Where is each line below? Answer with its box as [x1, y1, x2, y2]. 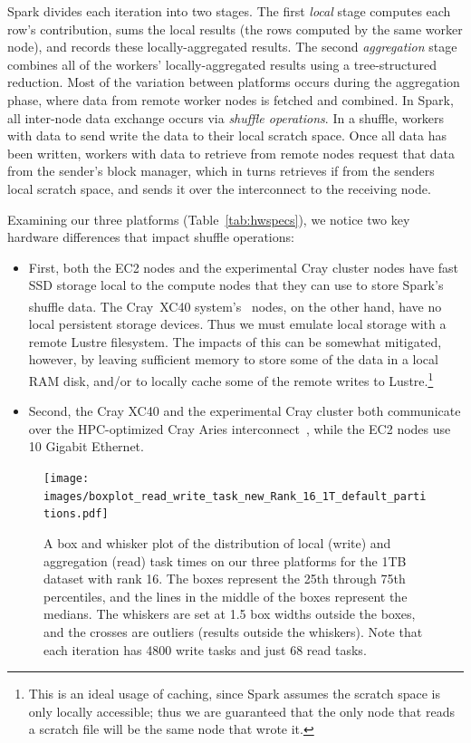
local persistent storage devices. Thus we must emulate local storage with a [28, 314, 447, 333]
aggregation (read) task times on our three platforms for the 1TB [43, 551, 407, 570]
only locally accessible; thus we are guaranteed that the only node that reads [28, 701, 455, 720]
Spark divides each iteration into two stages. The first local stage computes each [7, 2, 451, 20]
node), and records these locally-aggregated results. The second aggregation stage [7, 37, 457, 56]
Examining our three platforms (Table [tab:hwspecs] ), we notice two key [7, 209, 410, 228]
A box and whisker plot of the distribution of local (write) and [43, 533, 391, 552]
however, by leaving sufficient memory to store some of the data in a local [28, 350, 438, 369]
